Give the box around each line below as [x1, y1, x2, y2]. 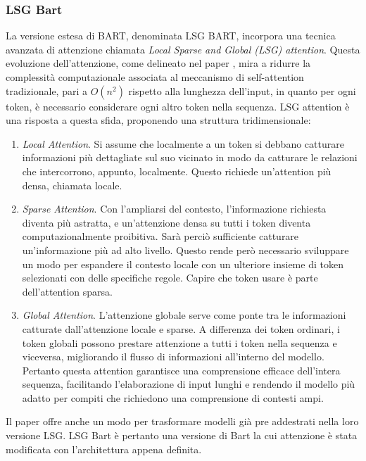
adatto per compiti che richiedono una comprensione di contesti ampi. [22, 390, 324, 405]
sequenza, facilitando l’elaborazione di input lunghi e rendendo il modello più [22, 377, 355, 391]
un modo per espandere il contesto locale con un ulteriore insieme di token [22, 256, 343, 271]
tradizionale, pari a [6, 83, 87, 98]
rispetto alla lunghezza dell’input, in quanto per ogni [128, 83, 356, 98]
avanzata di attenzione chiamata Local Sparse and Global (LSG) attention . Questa [6, 42, 360, 56]
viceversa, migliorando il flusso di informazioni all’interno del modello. [22, 349, 324, 364]
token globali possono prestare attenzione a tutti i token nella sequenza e [22, 335, 337, 350]
